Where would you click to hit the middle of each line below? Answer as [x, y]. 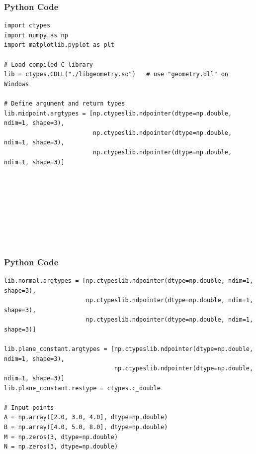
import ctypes [27, 26]
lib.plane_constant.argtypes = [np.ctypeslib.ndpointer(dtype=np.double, [129, 349]
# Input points [29, 407]
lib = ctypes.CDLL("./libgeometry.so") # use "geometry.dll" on [116, 74]
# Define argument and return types [65, 103]
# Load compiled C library [48, 64]
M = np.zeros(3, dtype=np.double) [61, 437]
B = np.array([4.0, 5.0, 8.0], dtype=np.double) [86, 427]
